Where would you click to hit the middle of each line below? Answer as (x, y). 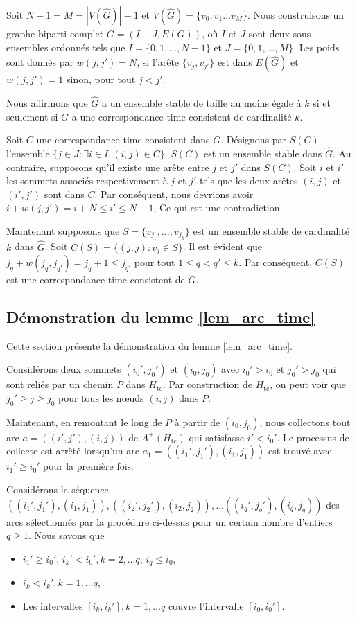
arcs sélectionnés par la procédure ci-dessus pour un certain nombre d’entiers (169, 521)
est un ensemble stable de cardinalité (271, 230)
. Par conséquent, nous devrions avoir (174, 194)
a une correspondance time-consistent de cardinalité (182, 116)
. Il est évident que (223, 246)
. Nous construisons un (296, 15)
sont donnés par (40, 62)
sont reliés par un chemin (60, 384)
